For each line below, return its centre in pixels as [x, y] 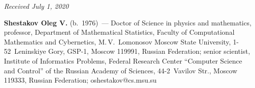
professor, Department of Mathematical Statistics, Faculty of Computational [119, 32]
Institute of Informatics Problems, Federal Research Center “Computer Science [123, 60]
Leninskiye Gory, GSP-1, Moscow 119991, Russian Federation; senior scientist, [132, 51]
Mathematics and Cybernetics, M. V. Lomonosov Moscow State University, [117, 41]
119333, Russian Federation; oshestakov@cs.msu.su [80, 80]
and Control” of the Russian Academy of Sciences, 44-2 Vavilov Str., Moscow [121, 70]
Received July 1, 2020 [36, 6]
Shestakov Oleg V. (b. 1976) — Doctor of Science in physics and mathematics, [128, 22]
